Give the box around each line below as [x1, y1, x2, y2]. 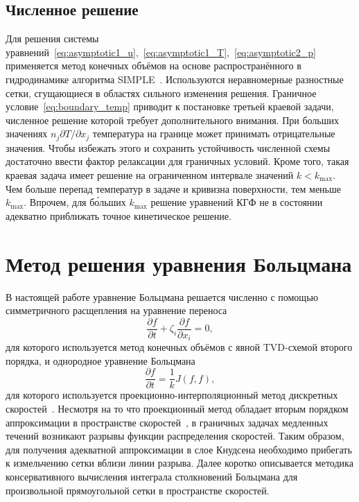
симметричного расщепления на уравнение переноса [6, 303, 227, 318]
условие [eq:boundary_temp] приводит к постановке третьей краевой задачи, [6, 99, 334, 114]
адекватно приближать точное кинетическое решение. [6, 208, 231, 223]
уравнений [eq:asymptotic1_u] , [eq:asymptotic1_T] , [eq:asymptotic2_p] [6, 44, 316, 59]
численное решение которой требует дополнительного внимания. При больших [6, 112, 339, 127]
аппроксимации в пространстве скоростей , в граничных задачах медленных [6, 415, 329, 429]
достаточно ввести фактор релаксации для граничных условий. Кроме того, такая [6, 154, 349, 168]
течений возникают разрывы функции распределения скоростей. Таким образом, [6, 429, 344, 443]
